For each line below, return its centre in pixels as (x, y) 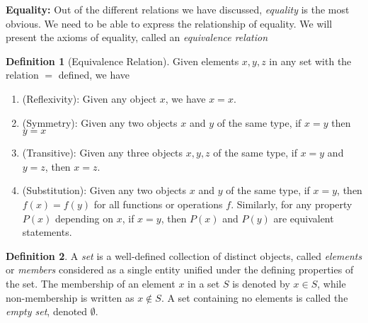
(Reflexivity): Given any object (90, 98)
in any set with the (310, 61)
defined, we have (94, 75)
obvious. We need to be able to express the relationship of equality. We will (169, 23)
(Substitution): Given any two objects (104, 190)
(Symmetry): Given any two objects (100, 122)
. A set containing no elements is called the (254, 297)
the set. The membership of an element (91, 283)
